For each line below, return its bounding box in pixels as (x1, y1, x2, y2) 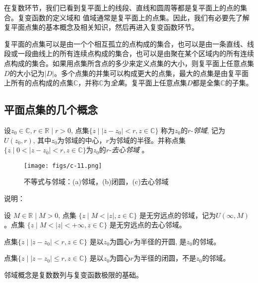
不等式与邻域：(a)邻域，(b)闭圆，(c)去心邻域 (24, 176, 169, 187)
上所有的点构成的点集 (4, 77, 73, 88)
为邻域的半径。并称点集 (109, 135, 186, 145)
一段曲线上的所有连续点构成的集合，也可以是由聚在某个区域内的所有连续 (17, 48, 254, 59)
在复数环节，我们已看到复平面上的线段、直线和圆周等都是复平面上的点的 (4, 2, 240, 12)
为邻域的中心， (57, 135, 106, 145)
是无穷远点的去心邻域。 (109, 219, 186, 230)
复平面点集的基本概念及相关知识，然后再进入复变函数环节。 (4, 22, 198, 32)
